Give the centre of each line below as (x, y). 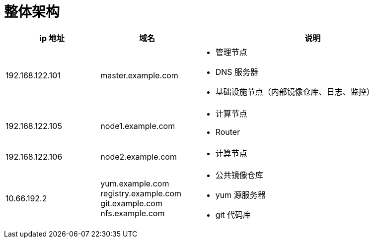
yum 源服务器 (240, 195)
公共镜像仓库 (239, 175)
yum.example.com (135, 183)
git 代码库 (233, 214)
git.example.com (131, 203)
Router (228, 132)
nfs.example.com (133, 213)
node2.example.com (139, 156)
